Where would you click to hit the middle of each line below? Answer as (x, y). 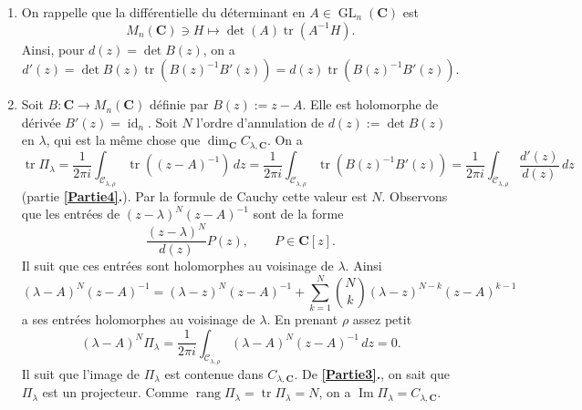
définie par (179, 104)
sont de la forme (298, 214)
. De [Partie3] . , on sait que (372, 373)
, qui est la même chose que (123, 140)
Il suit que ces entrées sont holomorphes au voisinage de (177, 266)
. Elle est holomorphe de (370, 104)
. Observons (415, 195)
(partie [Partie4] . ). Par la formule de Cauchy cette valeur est (194, 195)
